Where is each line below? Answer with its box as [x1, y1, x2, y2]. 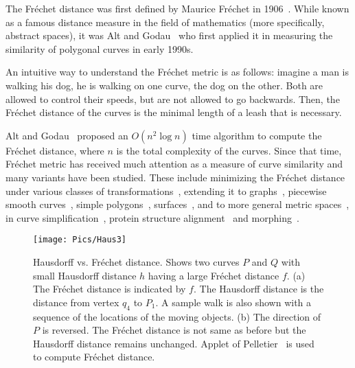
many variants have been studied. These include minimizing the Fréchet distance [5, 170, 345, 184]
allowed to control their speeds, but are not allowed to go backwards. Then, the [5, 91, 340, 106]
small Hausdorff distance [33, 268, 137, 282]
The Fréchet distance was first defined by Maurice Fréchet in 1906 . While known [5, 1, 350, 15]
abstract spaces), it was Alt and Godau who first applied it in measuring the [5, 28, 333, 43]
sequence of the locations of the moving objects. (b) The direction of [33, 309, 321, 323]
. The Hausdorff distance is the [193, 281, 324, 296]
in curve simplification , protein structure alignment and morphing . [5, 210, 299, 225]
